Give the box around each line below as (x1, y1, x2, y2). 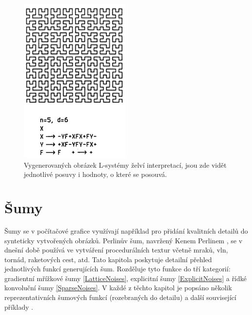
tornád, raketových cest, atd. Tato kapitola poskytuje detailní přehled (4, 254, 212, 264)
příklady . (4, 301, 34, 312)
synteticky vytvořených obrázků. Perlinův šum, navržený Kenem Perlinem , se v (4, 235, 243, 245)
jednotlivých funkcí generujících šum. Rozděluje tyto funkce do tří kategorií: (4, 264, 231, 274)
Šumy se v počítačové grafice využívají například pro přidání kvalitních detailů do (4, 225, 248, 236)
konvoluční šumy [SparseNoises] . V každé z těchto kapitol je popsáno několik (4, 283, 232, 293)
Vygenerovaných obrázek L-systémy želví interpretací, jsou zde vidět (24, 159, 227, 170)
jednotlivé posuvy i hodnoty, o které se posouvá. (24, 169, 167, 179)
